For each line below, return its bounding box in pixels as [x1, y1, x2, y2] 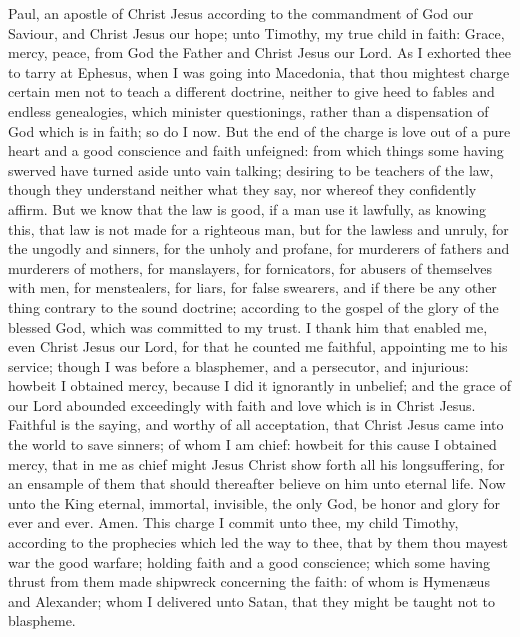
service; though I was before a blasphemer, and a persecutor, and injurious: [8, 355, 469, 376]
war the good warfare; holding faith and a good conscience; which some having [8, 551, 491, 572]
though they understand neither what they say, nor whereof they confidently [8, 179, 477, 200]
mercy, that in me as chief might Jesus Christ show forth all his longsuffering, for [8, 453, 505, 474]
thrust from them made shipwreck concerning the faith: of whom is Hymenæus [8, 571, 490, 592]
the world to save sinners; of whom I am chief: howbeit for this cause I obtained [8, 434, 497, 455]
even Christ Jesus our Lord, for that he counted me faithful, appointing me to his [8, 336, 508, 357]
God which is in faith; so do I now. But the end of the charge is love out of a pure [8, 120, 511, 141]
